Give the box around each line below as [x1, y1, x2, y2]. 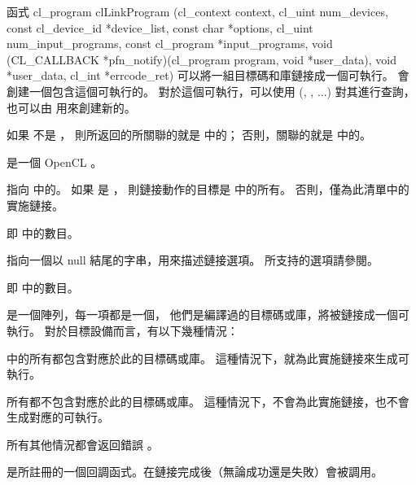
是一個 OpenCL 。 [7, 153, 103, 170]
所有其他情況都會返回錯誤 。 [7, 435, 159, 452]
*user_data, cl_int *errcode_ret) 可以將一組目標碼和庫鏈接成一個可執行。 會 [7, 67, 409, 84]
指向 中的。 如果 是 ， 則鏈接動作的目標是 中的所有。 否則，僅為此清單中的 [7, 181, 409, 198]
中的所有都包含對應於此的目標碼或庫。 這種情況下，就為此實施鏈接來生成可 [7, 349, 409, 366]
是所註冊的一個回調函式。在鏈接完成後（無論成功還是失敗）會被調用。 [7, 463, 383, 480]
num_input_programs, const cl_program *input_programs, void [7, 35, 333, 52]
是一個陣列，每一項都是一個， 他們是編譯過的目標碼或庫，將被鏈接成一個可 [7, 306, 409, 323]
